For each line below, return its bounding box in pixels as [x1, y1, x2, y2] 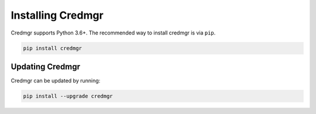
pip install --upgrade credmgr [23, 93, 114, 99]
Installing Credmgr [11, 9, 104, 22]
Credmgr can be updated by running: [11, 77, 101, 84]
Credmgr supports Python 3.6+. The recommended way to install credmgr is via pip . [11, 29, 216, 36]
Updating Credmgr [11, 61, 81, 71]
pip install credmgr [23, 44, 82, 51]
